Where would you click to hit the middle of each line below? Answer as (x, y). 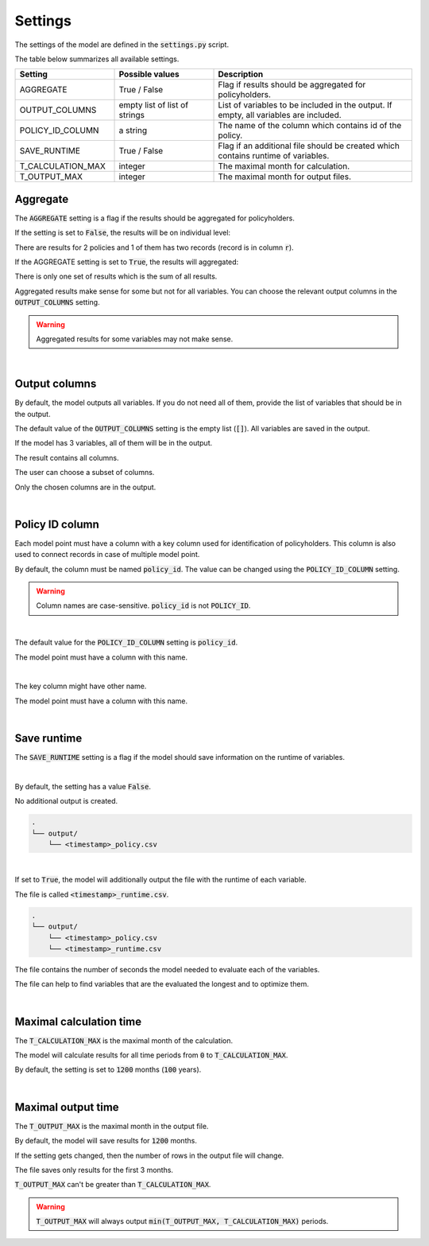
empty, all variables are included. (280, 115)
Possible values (149, 74)
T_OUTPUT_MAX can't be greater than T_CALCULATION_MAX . (113, 1185)
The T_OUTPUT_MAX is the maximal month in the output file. (112, 1126)
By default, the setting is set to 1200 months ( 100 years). (108, 1069)
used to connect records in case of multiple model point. (107, 555)
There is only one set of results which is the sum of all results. (116, 276)
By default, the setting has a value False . (83, 786)
